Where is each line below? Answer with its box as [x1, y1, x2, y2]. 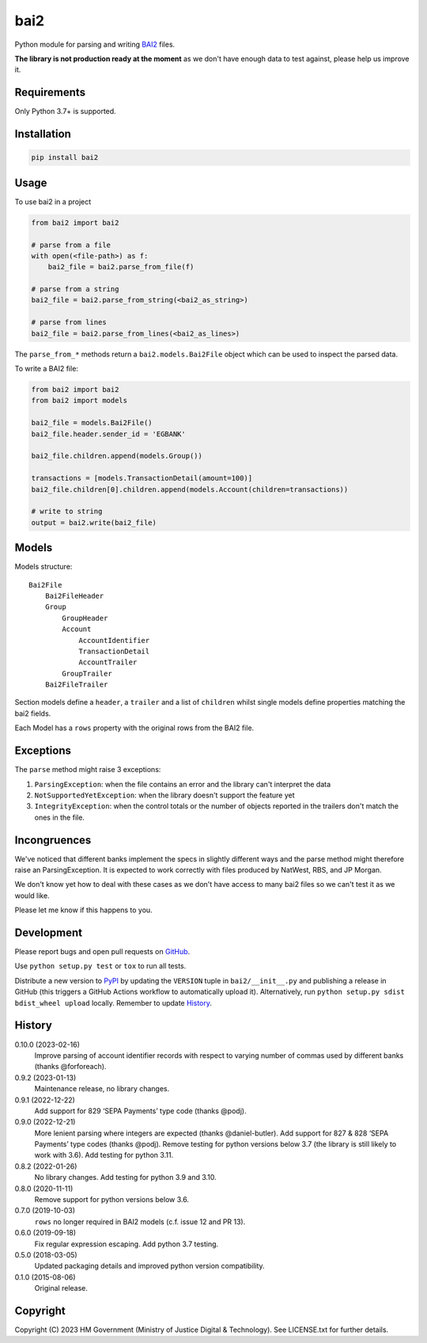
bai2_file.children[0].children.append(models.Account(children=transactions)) [31, 485, 349, 494]
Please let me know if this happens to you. [14, 905, 153, 915]
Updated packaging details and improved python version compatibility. [34, 1261, 265, 1271]
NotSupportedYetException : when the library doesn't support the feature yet [34, 790, 296, 800]
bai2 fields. [14, 709, 51, 718]
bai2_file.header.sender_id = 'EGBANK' [31, 429, 186, 439]
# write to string [31, 507, 103, 516]
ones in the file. [34, 812, 85, 822]
